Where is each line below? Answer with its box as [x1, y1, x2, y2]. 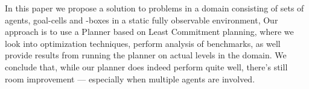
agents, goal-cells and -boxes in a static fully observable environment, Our [5, 13, 278, 26]
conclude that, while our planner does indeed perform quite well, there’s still [5, 60, 288, 73]
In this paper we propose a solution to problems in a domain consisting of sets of [5, 2, 304, 14]
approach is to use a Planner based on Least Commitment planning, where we [5, 25, 294, 38]
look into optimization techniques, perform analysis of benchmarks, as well [5, 37, 281, 49]
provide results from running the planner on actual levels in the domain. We [5, 49, 287, 61]
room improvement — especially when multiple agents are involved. [5, 72, 255, 85]
